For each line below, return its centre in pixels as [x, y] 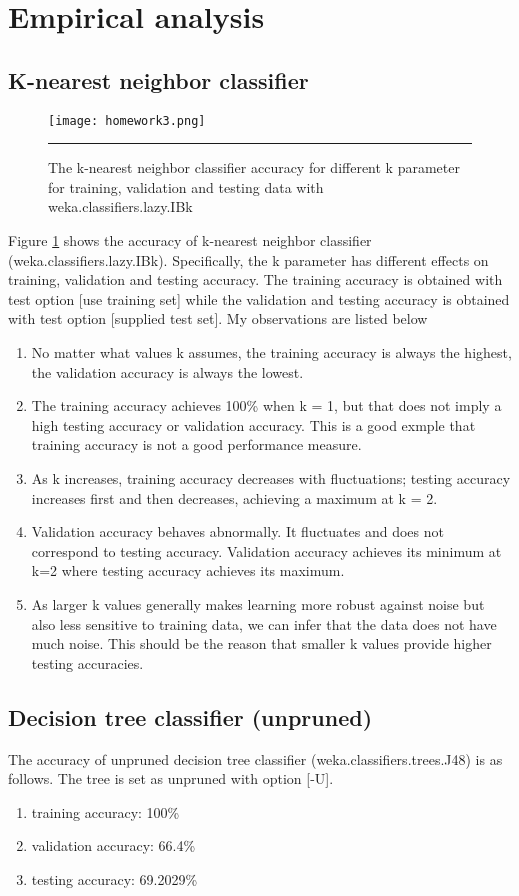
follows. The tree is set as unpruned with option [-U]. [171, 778]
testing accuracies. [87, 662]
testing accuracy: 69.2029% [114, 878]
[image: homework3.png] [127, 120]
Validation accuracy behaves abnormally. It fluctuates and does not [237, 531]
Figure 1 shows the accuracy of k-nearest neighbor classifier [190, 240]
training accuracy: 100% [105, 811]
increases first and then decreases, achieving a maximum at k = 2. [234, 497]
